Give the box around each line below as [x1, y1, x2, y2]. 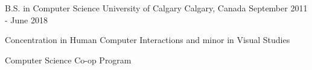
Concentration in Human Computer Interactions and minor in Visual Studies [5, 34, 290, 46]
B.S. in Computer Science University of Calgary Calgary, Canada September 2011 [5, 2, 308, 14]
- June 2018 [5, 13, 48, 26]
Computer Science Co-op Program [5, 53, 132, 66]
